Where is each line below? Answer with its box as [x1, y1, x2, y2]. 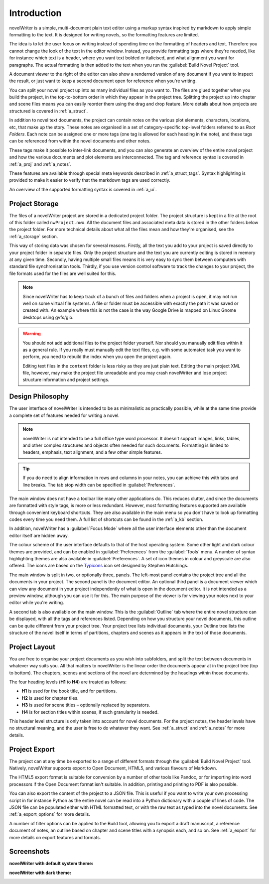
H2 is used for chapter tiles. [21, 695, 79, 701]
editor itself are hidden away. [9, 532, 69, 538]
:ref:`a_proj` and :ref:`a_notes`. [9, 161, 72, 167]
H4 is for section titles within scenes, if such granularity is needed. [21, 709, 159, 715]
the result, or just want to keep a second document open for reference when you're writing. [9, 78, 197, 84]
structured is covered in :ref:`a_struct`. [9, 108, 88, 114]
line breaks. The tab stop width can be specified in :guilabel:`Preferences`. [22, 482, 175, 488]
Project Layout [9, 642, 56, 651]
